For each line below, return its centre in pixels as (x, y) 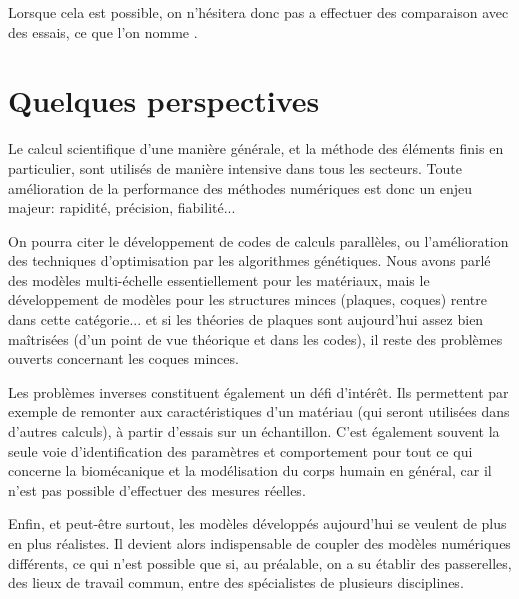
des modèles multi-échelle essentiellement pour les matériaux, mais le (219, 279)
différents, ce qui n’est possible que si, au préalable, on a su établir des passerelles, (260, 562)
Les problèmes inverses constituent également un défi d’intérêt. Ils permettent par (258, 391)
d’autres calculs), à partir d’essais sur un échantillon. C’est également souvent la (254, 431)
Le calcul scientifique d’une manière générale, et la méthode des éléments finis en (256, 148)
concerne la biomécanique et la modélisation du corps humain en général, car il (250, 470)
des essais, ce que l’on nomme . (103, 31)
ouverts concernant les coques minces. (123, 358)
